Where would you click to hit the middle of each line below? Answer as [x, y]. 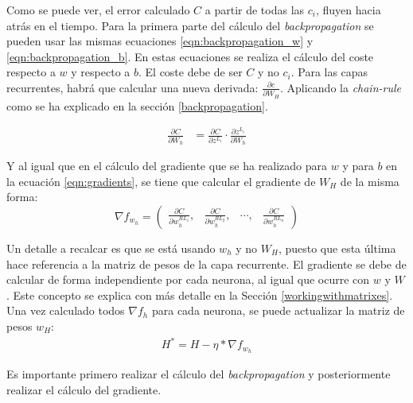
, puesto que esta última [337, 248]
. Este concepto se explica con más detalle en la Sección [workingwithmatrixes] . [200, 294]
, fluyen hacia [348, 10]
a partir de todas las [255, 10]
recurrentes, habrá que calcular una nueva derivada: [132, 87]
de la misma [370, 181]
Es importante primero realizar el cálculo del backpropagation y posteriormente [199, 373]
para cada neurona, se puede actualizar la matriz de [278, 310]
